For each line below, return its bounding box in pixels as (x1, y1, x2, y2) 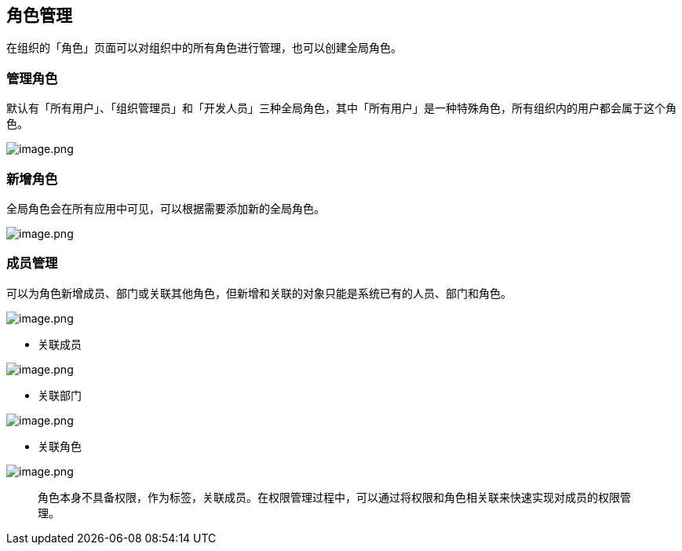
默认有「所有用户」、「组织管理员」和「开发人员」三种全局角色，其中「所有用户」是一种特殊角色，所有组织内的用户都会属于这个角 (6, 101, 677, 115)
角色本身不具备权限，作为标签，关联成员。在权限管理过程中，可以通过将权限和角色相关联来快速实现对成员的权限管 (38, 490, 631, 504)
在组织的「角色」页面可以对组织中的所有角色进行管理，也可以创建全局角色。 (6, 41, 402, 55)
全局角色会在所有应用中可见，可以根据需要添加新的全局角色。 (6, 201, 325, 215)
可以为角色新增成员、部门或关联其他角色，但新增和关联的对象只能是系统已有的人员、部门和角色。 (6, 286, 512, 300)
